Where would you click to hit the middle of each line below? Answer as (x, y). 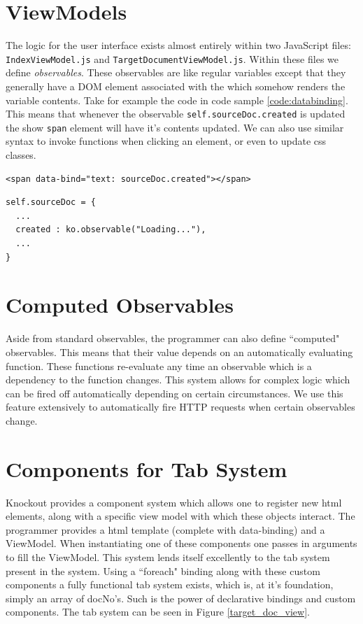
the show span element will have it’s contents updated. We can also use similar (175, 127)
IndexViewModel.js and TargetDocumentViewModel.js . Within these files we (172, 58)
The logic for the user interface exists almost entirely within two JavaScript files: (178, 45)
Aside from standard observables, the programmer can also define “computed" (173, 338)
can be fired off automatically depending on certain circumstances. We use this (175, 393)
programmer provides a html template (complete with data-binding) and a (165, 529)
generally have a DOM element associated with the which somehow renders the (176, 86)
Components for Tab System (147, 468)
